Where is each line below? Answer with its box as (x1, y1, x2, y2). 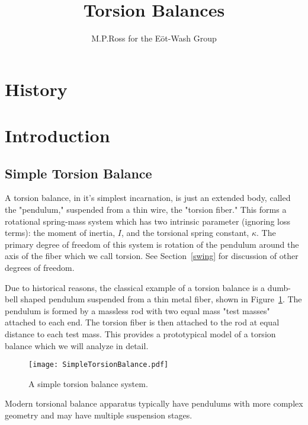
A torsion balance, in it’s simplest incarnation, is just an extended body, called (5, 191, 291, 204)
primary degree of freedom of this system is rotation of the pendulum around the (5, 238, 299, 250)
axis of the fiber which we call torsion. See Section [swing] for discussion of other (5, 250, 299, 262)
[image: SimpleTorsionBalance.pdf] (28, 360, 169, 369)
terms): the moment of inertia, (5, 226, 115, 239)
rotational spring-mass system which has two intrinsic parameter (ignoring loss (5, 215, 290, 227)
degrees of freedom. (5, 261, 75, 274)
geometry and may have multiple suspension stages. (5, 409, 192, 421)
